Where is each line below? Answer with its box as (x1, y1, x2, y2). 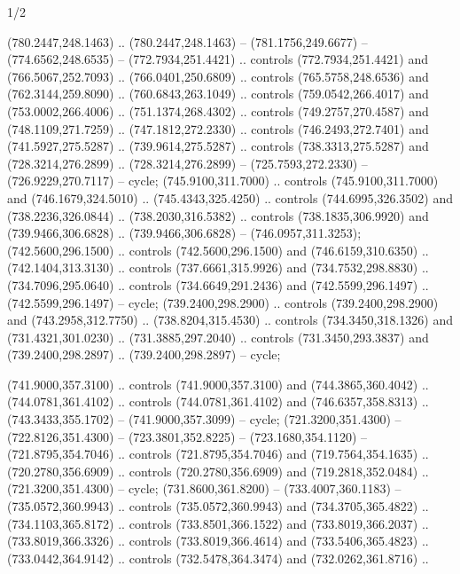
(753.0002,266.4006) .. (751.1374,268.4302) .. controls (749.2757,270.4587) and (7, 101, 429, 120)
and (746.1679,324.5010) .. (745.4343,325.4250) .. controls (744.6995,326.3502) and (7, 188, 453, 207)
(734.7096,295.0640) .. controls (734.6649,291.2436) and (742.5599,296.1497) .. (7, 275, 429, 294)
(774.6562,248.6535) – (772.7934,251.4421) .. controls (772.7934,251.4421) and (7, 50, 428, 68)
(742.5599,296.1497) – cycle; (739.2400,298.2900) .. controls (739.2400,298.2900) (7, 293, 439, 311)
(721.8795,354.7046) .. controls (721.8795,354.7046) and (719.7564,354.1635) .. (7, 444, 429, 463)
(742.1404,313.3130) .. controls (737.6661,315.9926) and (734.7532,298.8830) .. (7, 258, 429, 277)
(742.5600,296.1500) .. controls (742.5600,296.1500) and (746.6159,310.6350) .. (7, 240, 429, 259)
